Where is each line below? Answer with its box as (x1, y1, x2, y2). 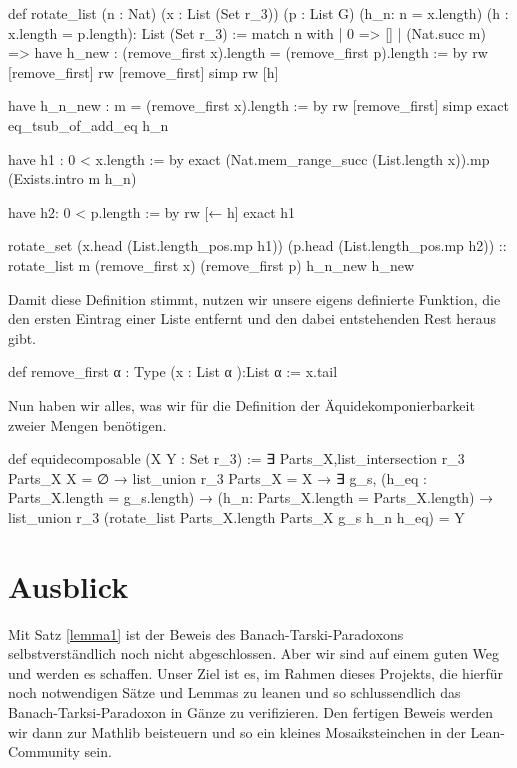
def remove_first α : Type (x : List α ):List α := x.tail (8, 361, 338, 382)
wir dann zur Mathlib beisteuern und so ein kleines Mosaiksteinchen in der (8, 721, 466, 742)
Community (8, 741, 80, 762)
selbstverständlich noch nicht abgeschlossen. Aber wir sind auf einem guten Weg (8, 643, 500, 664)
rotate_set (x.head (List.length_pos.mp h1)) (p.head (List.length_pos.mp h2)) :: (8, 235, 507, 256)
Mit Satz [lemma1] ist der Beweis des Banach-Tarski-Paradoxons (8, 623, 404, 644)
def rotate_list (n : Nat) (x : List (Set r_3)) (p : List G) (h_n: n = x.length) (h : (8, 3, 509, 23)
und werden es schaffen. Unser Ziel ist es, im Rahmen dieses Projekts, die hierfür (8, 662, 504, 683)
